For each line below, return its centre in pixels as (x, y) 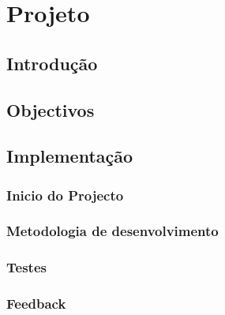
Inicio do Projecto (65, 195)
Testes (26, 267)
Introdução (52, 63)
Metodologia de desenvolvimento (112, 231)
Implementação (70, 156)
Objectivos (51, 109)
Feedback (36, 304)
